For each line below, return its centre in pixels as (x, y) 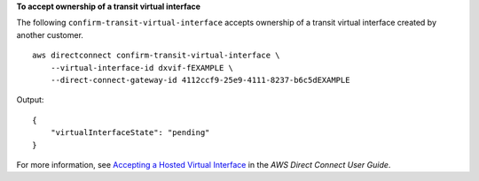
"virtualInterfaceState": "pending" (130, 133)
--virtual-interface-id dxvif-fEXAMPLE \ (142, 68)
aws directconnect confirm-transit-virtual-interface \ (156, 56)
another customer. (50, 34)
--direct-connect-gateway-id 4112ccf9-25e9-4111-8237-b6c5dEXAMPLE (200, 80)
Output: (30, 100)
